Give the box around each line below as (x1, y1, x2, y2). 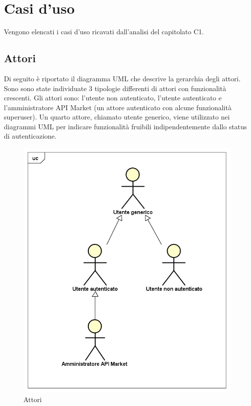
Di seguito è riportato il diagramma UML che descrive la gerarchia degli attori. (4, 73, 241, 83)
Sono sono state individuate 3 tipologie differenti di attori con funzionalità (4, 83, 226, 93)
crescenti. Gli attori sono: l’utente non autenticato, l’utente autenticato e (4, 93, 222, 103)
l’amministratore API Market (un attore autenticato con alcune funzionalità (4, 102, 231, 112)
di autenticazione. (4, 131, 57, 141)
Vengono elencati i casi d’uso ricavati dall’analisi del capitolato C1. (4, 26, 204, 37)
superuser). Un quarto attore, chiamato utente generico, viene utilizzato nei (4, 112, 230, 122)
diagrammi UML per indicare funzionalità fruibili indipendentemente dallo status (4, 121, 247, 131)
